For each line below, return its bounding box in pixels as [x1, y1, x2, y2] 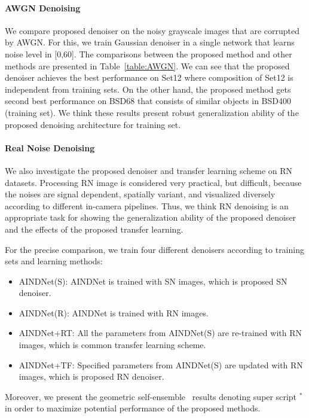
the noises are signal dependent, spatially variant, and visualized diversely [5, 188, 276, 200]
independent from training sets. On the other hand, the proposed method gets [5, 83, 291, 95]
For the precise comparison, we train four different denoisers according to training [5, 243, 304, 255]
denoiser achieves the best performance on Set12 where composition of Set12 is [5, 71, 293, 84]
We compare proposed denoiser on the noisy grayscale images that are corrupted [5, 24, 299, 36]
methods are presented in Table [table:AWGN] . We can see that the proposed [5, 59, 290, 72]
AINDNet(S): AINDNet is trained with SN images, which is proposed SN [19, 274, 287, 287]
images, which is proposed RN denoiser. [19, 370, 164, 383]
